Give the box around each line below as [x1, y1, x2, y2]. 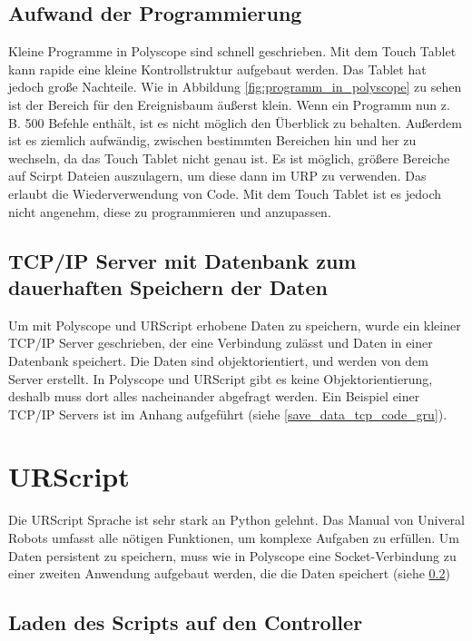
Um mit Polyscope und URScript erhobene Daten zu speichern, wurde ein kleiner [8, 315, 461, 334]
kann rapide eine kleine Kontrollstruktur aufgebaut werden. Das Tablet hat [8, 59, 427, 78]
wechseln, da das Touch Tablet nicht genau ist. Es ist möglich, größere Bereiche [8, 148, 450, 167]
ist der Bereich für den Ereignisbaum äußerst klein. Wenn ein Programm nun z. [8, 94, 450, 113]
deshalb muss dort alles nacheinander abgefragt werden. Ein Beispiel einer [8, 387, 420, 406]
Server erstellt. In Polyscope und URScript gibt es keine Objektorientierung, [8, 369, 433, 388]
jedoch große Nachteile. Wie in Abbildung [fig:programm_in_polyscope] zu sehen [8, 77, 462, 96]
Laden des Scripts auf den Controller [8, 608, 363, 636]
